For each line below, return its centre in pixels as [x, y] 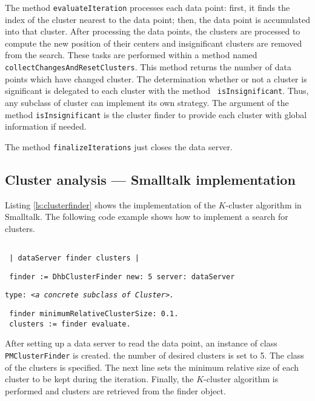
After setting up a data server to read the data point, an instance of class [141, 343]
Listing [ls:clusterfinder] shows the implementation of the [110, 204]
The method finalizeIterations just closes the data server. [119, 146]
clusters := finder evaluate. [70, 324]
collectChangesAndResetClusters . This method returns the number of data [148, 67]
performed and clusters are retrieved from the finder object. [115, 390]
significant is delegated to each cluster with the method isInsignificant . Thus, [157, 91]
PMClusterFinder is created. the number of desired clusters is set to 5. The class [154, 355]
